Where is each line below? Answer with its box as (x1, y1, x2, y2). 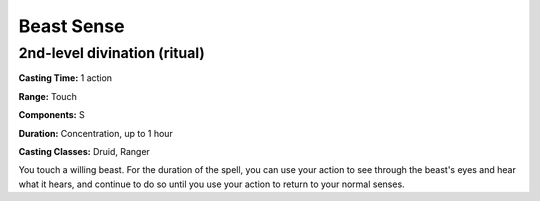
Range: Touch (18, 90, 77, 102)
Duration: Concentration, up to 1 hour (18, 127, 174, 139)
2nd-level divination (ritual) (18, 44, 205, 62)
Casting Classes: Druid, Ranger (18, 145, 150, 157)
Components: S (18, 109, 85, 121)
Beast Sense (18, 15, 125, 37)
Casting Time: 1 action (18, 72, 113, 84)
